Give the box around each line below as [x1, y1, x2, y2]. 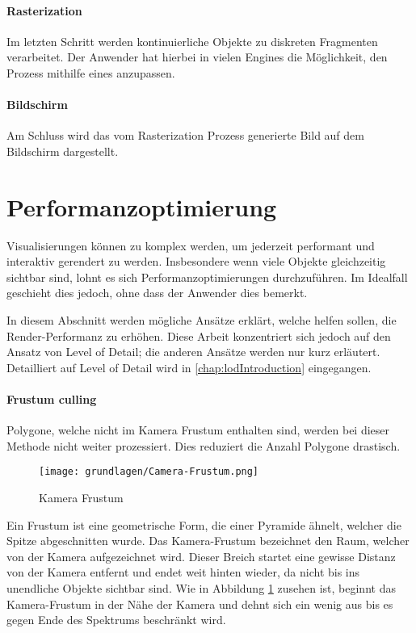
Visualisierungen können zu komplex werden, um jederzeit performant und [6, 237, 375, 254]
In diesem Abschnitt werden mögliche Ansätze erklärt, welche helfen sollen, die [6, 312, 397, 329]
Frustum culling [6, 391, 97, 408]
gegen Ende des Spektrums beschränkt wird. [6, 611, 226, 628]
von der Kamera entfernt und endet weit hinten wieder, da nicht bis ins [6, 564, 360, 581]
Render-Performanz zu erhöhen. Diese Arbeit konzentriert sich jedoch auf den [6, 327, 391, 344]
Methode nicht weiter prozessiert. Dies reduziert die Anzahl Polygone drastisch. [6, 437, 401, 454]
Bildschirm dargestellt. [6, 142, 119, 159]
